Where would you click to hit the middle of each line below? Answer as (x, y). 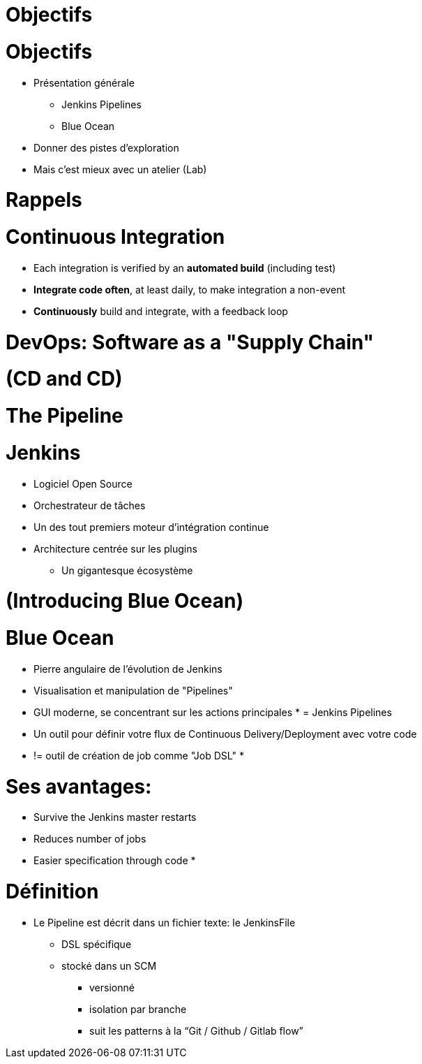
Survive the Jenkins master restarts (115, 817)
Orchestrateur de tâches (90, 505)
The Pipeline (65, 416)
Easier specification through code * (115, 861)
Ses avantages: (79, 786)
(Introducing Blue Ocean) (125, 601)
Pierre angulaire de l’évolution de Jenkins (128, 669)
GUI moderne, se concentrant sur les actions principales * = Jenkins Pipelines (213, 712)
